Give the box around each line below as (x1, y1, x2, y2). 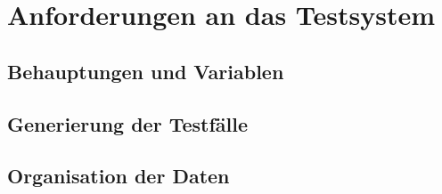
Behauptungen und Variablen (7, 57, 284, 85)
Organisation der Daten (7, 162, 230, 190)
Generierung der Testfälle (7, 109, 248, 137)
